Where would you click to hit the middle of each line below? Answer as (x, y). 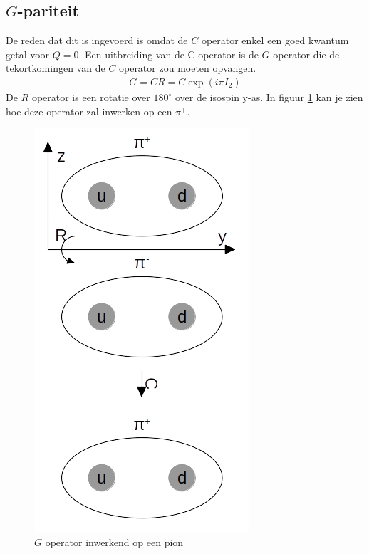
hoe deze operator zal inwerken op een (89, 111)
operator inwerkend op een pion (114, 542)
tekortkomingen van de (56, 68)
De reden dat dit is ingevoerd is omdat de (97, 40)
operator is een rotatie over (91, 97)
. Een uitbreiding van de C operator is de (168, 54)
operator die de (306, 54)
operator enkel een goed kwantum (275, 40)
